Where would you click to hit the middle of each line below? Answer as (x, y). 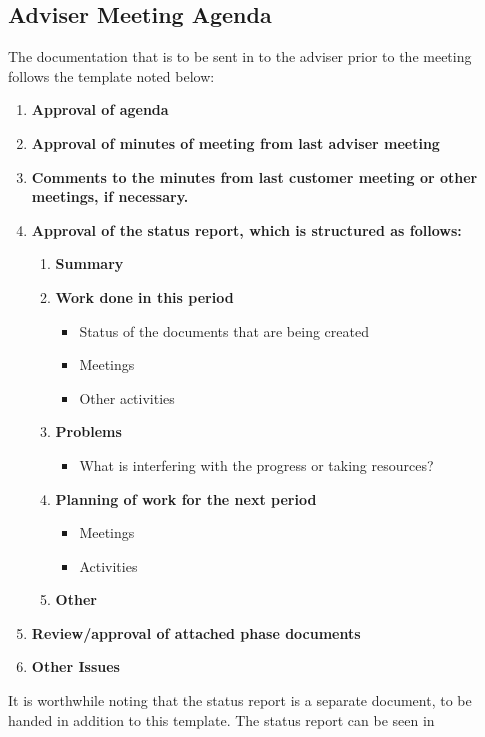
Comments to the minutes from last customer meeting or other (254, 176)
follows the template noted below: (111, 75)
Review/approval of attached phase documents (196, 632)
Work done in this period (144, 296)
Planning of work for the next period (186, 498)
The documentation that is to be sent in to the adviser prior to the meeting (240, 56)
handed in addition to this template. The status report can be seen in (221, 719)
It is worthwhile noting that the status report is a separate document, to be (240, 700)
